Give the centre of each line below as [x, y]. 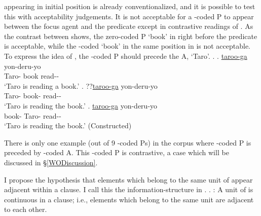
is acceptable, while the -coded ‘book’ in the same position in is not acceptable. [127, 46]
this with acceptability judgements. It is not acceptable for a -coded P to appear [129, 16]
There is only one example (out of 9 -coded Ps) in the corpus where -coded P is [128, 142]
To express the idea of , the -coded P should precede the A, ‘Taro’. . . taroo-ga [126, 56]
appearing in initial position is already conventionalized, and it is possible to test [130, 6]
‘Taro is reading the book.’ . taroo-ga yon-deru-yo [81, 105]
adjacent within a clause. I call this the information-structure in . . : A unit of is [129, 189]
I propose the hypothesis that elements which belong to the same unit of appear [128, 179]
